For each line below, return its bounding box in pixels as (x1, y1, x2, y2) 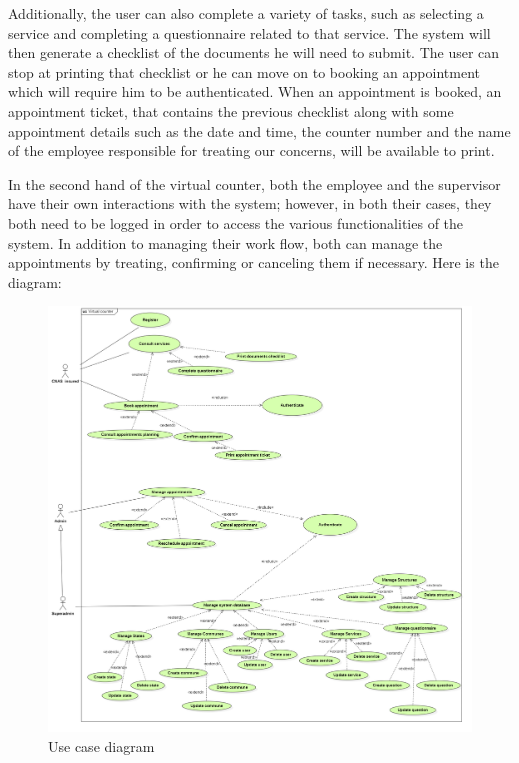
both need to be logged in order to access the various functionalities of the (8, 212, 464, 233)
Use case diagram (48, 735, 155, 756)
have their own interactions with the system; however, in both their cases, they (8, 193, 492, 214)
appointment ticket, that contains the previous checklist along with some (8, 100, 454, 121)
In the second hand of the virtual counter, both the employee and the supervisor (8, 173, 501, 194)
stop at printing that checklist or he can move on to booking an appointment (8, 61, 480, 82)
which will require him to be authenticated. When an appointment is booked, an (8, 81, 502, 102)
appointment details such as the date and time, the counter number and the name (8, 120, 511, 141)
